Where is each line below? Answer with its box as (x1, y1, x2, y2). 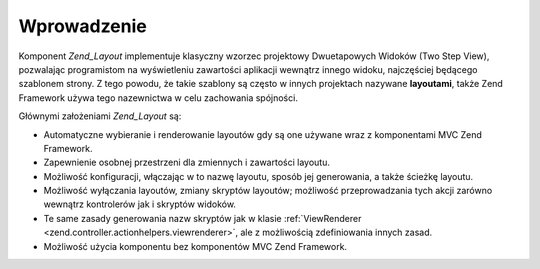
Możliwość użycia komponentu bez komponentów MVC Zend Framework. (43, 240, 348, 252)
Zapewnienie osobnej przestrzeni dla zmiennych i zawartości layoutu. (43, 156, 330, 169)
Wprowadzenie (18, 15, 147, 37)
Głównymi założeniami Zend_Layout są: (18, 110, 182, 122)
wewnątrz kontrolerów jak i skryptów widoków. (43, 198, 237, 210)
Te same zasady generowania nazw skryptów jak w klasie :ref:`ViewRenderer (43, 212, 362, 224)
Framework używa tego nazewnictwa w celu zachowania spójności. (18, 91, 299, 104)
